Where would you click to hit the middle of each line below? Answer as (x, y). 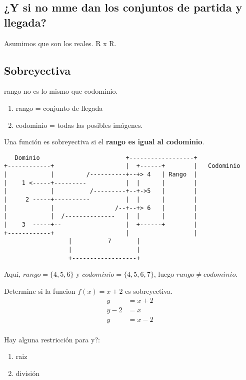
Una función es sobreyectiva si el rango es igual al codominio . (104, 142)
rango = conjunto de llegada (59, 108)
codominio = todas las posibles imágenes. (79, 125)
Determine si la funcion (40, 291)
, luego (164, 274)
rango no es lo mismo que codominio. (61, 91)
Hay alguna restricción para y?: (52, 339)
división (27, 373)
